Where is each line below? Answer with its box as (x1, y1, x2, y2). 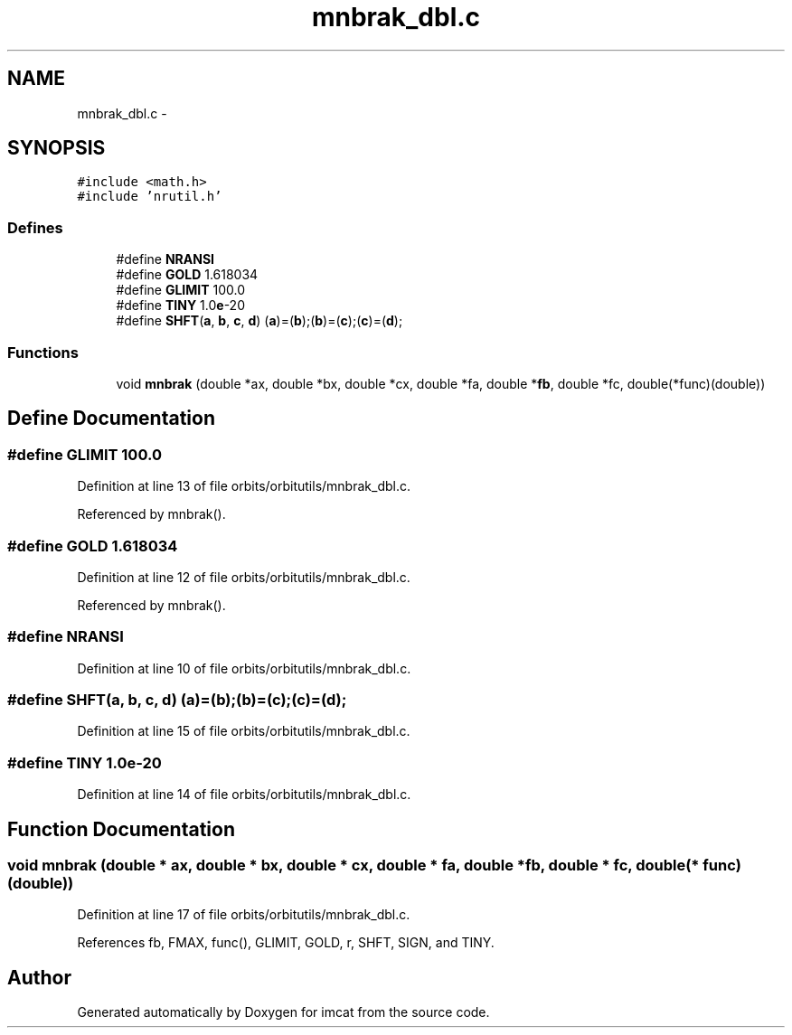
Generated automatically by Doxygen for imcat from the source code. (77, 1004, 490, 1021)
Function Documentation (7, 817, 235, 841)
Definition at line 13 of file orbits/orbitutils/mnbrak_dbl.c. (77, 478, 410, 494)
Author (7, 965, 71, 989)
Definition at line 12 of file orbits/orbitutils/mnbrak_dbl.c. (77, 569, 410, 585)
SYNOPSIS (7, 136, 106, 160)
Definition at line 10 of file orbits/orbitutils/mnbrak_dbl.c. (77, 660, 411, 676)
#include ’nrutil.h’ (77, 189, 222, 204)
